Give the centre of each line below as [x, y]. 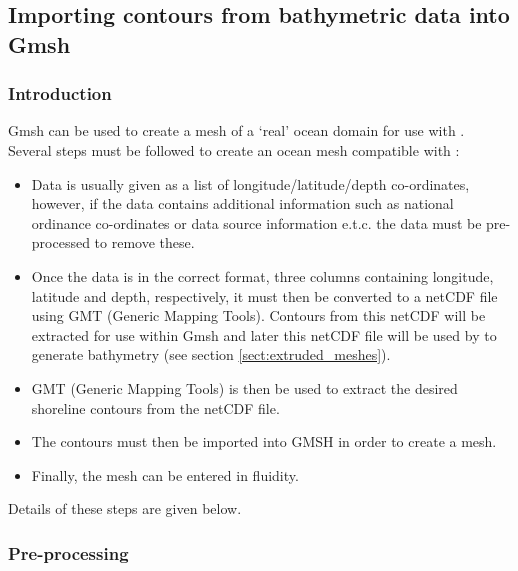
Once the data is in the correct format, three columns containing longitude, [262, 275]
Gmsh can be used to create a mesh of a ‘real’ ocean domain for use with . [236, 130]
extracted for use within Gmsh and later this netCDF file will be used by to [264, 334]
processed [60, 242]
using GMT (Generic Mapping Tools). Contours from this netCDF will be [258, 315]
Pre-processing [68, 552]
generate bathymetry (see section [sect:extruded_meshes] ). [211, 354]
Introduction [60, 93]
